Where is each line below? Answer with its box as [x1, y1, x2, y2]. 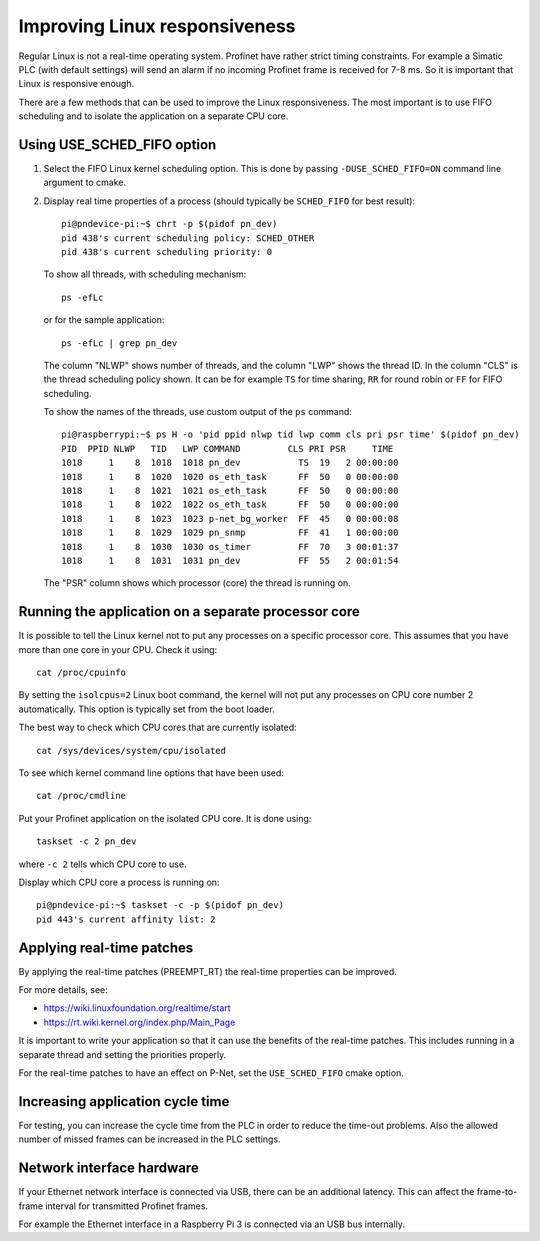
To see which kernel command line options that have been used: [18, 767, 285, 779]
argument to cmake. [43, 176, 127, 189]
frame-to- [476, 1186, 518, 1198]
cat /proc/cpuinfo [36, 667, 127, 679]
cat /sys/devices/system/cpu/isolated [36, 745, 227, 756]
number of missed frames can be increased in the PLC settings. [18, 1133, 281, 1145]
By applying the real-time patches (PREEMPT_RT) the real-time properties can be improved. [18, 965, 397, 977]
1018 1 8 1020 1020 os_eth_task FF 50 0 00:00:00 [61, 471, 399, 482]
